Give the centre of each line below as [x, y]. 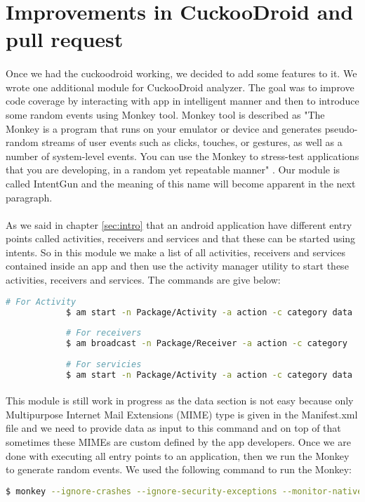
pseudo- [341, 128]
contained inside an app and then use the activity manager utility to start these [177, 266]
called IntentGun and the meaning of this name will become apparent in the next [181, 183]
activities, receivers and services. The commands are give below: [143, 280]
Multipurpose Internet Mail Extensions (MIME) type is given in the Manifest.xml [182, 414]
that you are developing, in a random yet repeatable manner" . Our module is [173, 170]
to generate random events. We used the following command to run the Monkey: [179, 469]
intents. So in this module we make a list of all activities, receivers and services [175, 252]
